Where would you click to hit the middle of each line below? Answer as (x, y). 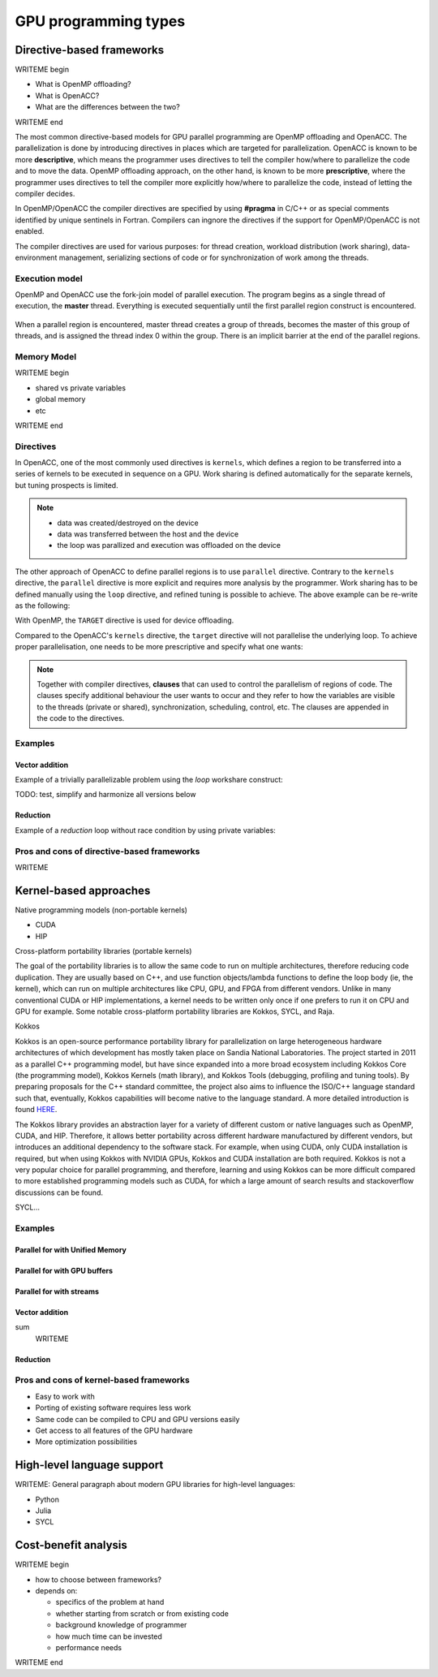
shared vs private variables (80, 388)
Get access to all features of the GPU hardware (114, 1430)
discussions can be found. (59, 1192)
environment (36, 257)
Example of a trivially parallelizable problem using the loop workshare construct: (149, 780)
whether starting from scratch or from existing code (142, 1613)
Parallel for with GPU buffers (64, 1270)
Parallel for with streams (57, 1291)
